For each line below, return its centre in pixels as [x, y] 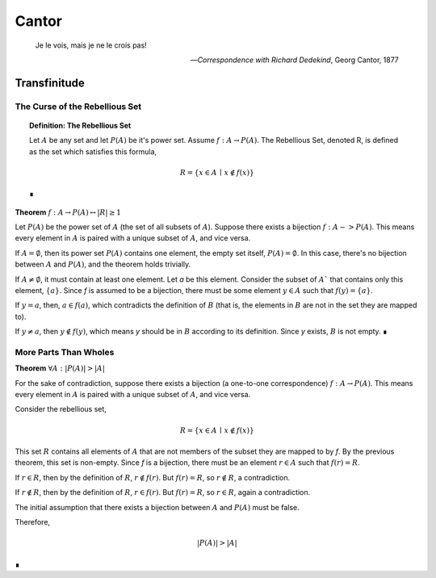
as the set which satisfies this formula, [93, 151]
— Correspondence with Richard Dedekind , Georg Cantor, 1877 [294, 60]
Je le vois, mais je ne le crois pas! [91, 45]
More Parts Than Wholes [65, 352]
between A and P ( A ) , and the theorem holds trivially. [103, 264]
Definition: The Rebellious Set [80, 125]
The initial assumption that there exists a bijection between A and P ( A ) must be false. [157, 507]
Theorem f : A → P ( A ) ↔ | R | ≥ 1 [68, 212]
